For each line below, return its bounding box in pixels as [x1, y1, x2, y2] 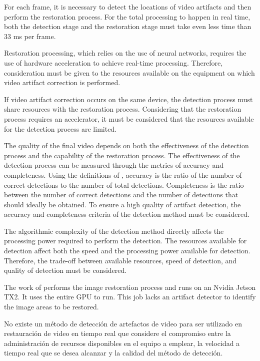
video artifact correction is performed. [4, 77, 120, 88]
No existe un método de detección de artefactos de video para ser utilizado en [4, 318, 242, 328]
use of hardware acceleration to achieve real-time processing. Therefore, [4, 57, 223, 68]
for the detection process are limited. [4, 123, 117, 134]
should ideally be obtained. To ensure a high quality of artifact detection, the [4, 199, 241, 209]
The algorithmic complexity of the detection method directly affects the [4, 225, 224, 236]
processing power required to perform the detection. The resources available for [4, 235, 247, 246]
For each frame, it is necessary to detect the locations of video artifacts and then [4, 2, 251, 12]
